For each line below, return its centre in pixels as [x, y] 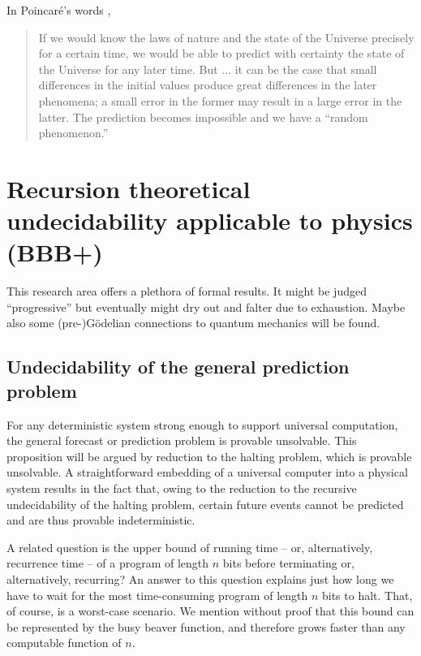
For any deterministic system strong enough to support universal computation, [202, 424]
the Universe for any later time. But [128, 69]
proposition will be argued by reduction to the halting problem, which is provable [209, 456]
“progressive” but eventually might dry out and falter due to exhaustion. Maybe [206, 306]
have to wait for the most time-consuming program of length [157, 595]
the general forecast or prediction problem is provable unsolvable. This [182, 440]
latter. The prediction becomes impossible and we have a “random [203, 117]
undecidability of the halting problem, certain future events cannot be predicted [205, 504]
